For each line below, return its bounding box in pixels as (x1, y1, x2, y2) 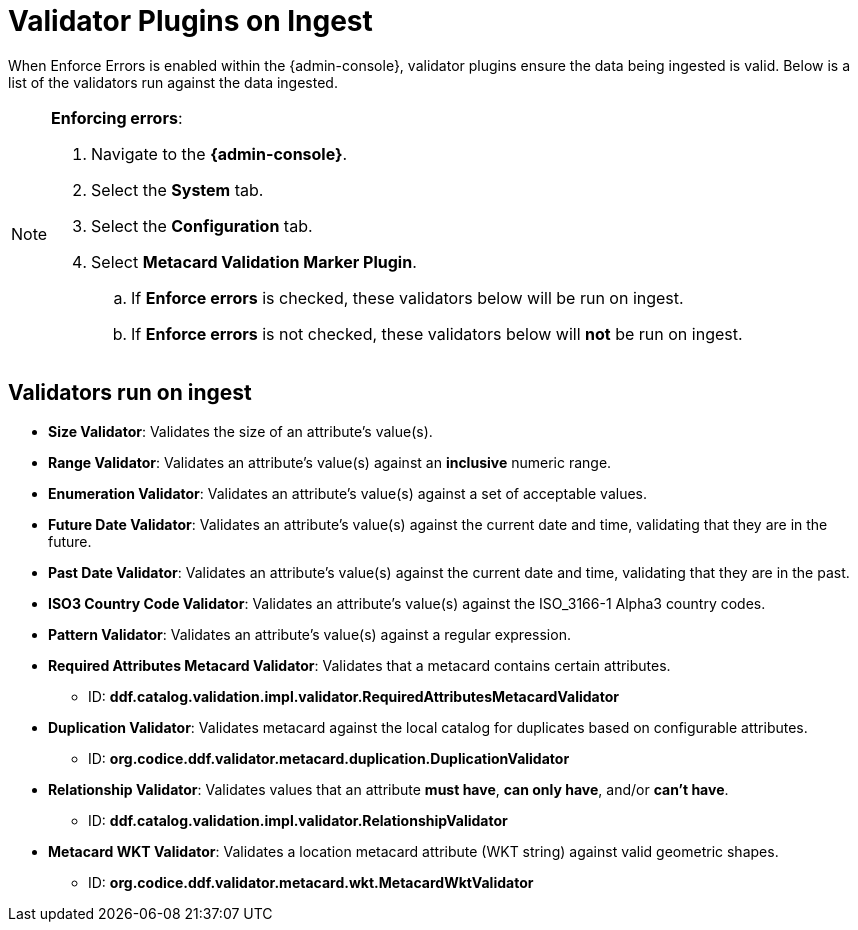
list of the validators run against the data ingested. (8, 73, 338, 91)
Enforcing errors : (51, 107, 183, 128)
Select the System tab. (91, 179, 264, 200)
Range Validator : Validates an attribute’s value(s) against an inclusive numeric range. (48, 453, 612, 471)
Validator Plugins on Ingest (8, 4, 373, 38)
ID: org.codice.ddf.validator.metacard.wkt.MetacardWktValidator (88, 873, 534, 891)
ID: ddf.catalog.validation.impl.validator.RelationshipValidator (88, 811, 508, 829)
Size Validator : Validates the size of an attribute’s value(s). (48, 422, 433, 440)
